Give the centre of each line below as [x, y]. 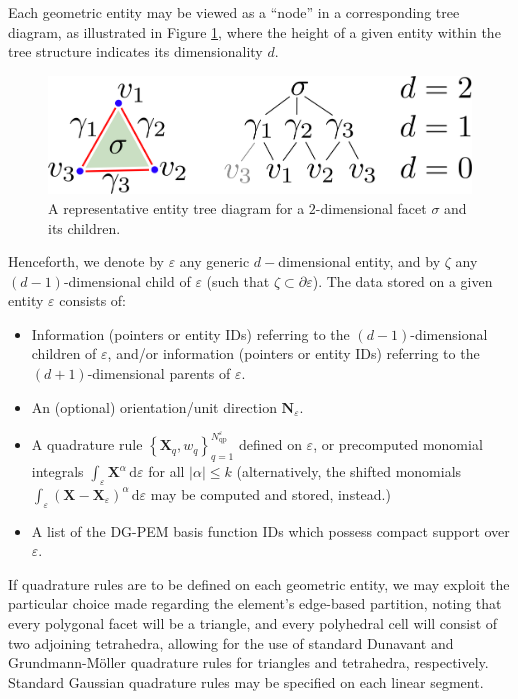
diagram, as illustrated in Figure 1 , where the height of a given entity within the [254, 31]
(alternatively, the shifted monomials [349, 471]
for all [166, 471]
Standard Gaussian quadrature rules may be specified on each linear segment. [246, 681]
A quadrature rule [87, 444]
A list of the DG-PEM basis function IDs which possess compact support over [270, 530]
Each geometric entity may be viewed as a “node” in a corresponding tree [234, 12]
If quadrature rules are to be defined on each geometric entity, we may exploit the [259, 583]
